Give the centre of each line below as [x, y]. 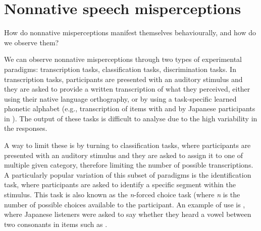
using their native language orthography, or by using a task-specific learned [120, 98]
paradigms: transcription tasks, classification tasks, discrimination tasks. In [120, 69]
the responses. [26, 128]
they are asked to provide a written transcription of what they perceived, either [127, 89]
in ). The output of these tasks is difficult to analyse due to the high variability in [131, 118]
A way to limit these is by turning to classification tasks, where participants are [127, 145]
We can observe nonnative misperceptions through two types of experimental [123, 59]
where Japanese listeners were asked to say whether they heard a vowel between [128, 214]
